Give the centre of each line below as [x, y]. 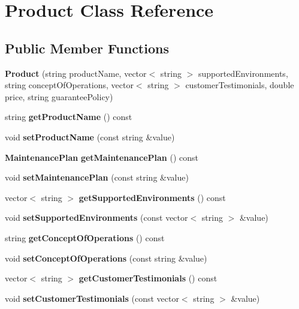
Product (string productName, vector [76, 73]
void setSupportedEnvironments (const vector [96, 217]
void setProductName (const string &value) [90, 136]
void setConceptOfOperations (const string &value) [106, 258]
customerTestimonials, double [240, 85]
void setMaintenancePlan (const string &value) [97, 177]
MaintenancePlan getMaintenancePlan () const [102, 157]
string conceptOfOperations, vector [69, 85]
